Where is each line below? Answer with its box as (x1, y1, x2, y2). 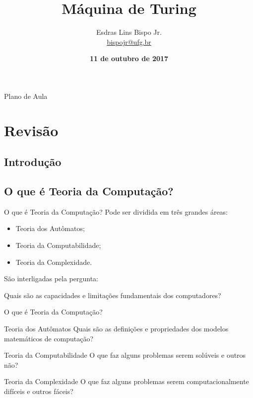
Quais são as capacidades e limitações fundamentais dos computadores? (4, 290, 221, 300)
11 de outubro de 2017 (89, 53, 169, 64)
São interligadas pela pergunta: (4, 273, 98, 284)
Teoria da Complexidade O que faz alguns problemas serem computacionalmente (4, 376, 249, 387)
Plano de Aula (4, 90, 48, 101)
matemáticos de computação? (4, 333, 94, 343)
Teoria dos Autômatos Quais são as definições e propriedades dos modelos (4, 323, 229, 334)
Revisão (4, 120, 59, 140)
